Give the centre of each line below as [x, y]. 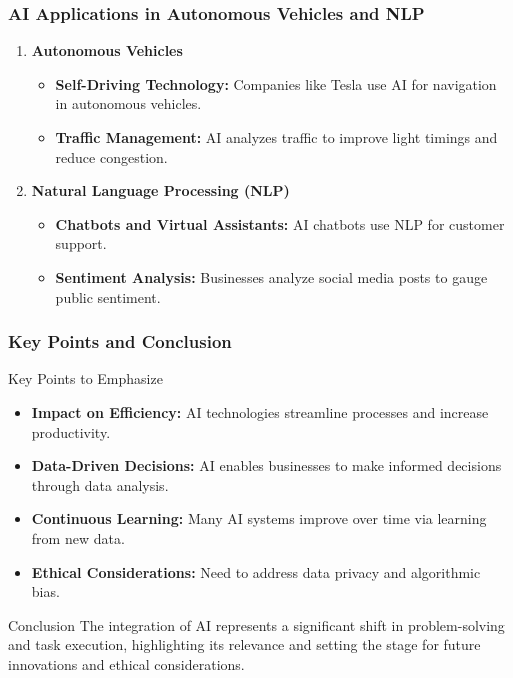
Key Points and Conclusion [120, 341]
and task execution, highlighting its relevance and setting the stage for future [244, 644]
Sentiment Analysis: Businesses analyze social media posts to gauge [271, 276]
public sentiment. [108, 296]
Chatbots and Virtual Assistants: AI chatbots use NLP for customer [280, 223]
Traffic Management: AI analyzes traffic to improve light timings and [276, 137]
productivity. [71, 431]
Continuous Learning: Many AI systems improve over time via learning [259, 518]
